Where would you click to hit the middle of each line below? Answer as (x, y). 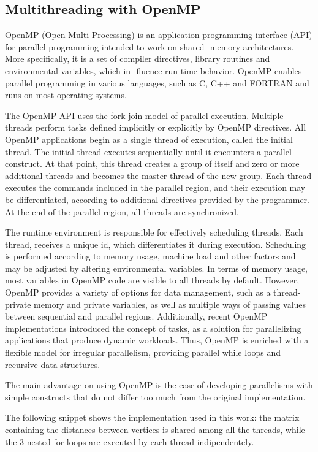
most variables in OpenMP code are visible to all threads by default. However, (152, 280)
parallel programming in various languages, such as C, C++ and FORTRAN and (157, 82)
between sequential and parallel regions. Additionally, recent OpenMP (136, 316)
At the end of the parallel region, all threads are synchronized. (122, 211)
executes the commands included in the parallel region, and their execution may (155, 187)
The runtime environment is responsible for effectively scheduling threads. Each (154, 232)
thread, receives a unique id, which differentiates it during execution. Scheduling (156, 244)
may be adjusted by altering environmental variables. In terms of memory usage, (156, 268)
